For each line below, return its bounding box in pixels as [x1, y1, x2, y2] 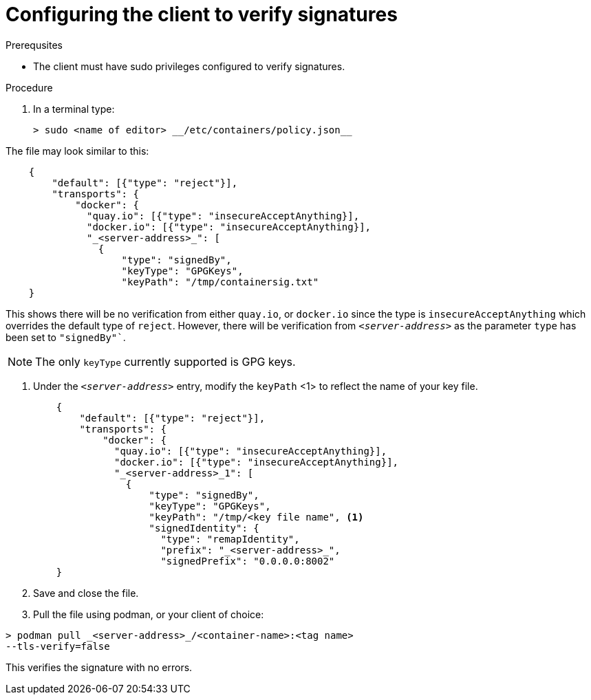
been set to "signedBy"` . [6, 331, 126, 343]
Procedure [6, 81, 53, 94]
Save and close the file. [33, 587, 139, 599]
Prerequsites [6, 39, 63, 51]
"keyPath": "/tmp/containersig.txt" [121, 276, 319, 287]
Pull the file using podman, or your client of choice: [33, 608, 264, 620]
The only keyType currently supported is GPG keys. [35, 354, 296, 369]
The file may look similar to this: [6, 144, 149, 157]
